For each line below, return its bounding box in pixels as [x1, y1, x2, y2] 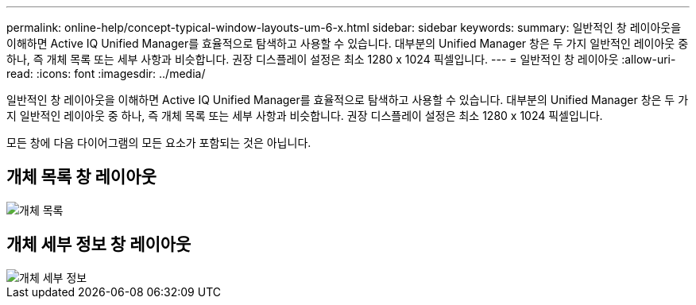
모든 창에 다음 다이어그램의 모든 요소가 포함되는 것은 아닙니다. [6, 136, 311, 149]
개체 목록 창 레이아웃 [6, 167, 157, 187]
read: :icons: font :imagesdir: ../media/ [6, 67, 206, 80]
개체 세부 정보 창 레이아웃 [6, 234, 191, 255]
